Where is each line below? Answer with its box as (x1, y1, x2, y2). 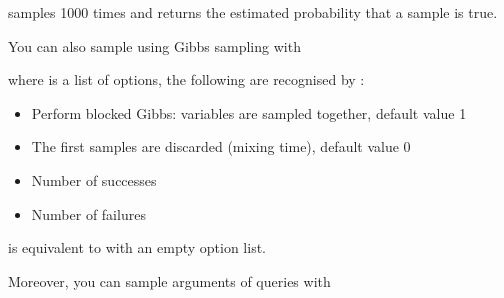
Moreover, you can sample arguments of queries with (8, 270, 331, 291)
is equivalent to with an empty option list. (8, 237, 266, 258)
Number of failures (31, 203, 146, 224)
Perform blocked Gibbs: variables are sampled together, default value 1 (31, 102, 467, 123)
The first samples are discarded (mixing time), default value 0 (31, 136, 411, 157)
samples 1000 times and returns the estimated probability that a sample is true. (8, 2, 498, 22)
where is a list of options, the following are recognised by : (8, 69, 365, 90)
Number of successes (31, 169, 157, 190)
